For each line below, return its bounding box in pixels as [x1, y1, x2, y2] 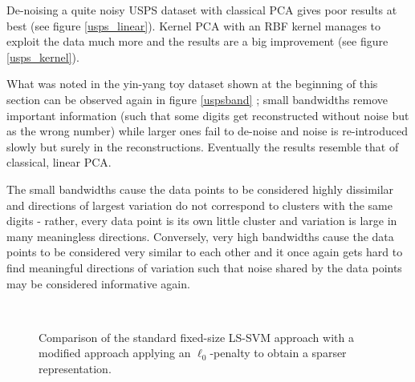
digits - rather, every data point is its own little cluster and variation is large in [6, 212, 397, 229]
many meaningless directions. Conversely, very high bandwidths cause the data [6, 227, 394, 244]
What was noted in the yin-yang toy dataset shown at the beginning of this [6, 75, 378, 92]
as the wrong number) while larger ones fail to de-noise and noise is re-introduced [6, 123, 408, 139]
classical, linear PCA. [6, 154, 112, 171]
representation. [39, 360, 112, 376]
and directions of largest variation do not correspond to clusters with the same [6, 196, 393, 213]
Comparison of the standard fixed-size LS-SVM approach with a [39, 328, 354, 345]
